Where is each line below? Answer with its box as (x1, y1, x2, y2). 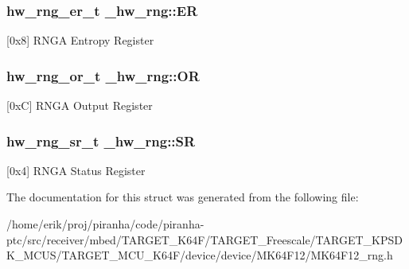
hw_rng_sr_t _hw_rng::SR (6, 131, 196, 150)
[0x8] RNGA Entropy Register (6, 32, 154, 49)
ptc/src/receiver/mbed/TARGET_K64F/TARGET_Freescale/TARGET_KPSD (6, 231, 403, 248)
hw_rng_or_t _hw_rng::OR (6, 65, 200, 85)
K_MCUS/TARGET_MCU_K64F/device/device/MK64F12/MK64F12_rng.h (6, 247, 393, 263)
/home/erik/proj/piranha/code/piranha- (6, 216, 204, 232)
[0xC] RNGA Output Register (6, 97, 153, 114)
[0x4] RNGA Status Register (6, 162, 146, 178)
